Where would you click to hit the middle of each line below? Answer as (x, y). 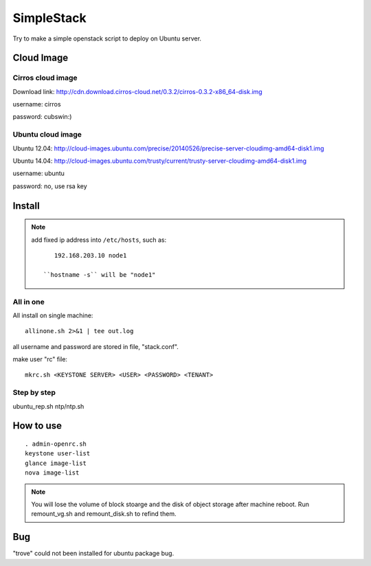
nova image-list (52, 473)
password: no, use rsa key (50, 186)
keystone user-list (58, 454)
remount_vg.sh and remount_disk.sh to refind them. (104, 514)
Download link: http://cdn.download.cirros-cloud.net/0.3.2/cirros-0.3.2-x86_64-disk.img (137, 91)
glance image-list (56, 463)
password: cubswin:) (42, 117)
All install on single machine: (53, 315)
